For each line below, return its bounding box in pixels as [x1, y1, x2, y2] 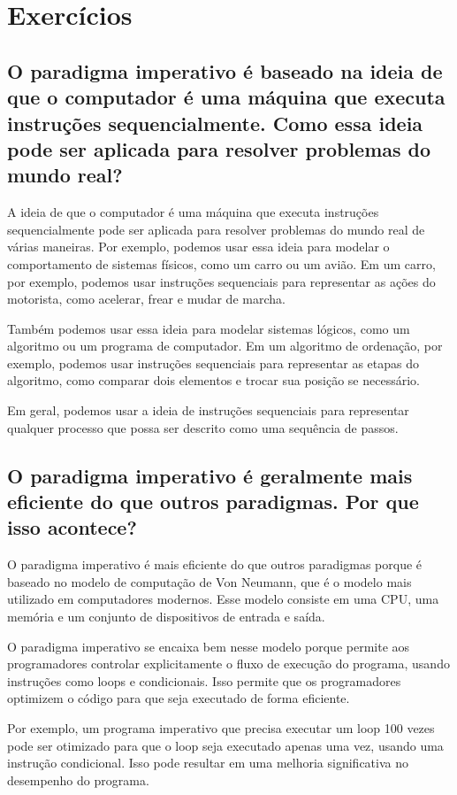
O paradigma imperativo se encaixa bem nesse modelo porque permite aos [7, 637, 410, 655]
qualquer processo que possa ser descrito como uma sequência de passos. [7, 418, 399, 436]
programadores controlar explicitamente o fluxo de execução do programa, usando [7, 654, 450, 673]
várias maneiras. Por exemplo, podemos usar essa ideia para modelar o [7, 237, 390, 256]
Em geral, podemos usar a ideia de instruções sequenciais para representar [7, 401, 409, 420]
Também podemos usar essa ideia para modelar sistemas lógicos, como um [7, 319, 410, 337]
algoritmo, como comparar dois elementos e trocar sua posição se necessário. [7, 371, 420, 390]
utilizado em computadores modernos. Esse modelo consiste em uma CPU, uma [7, 590, 439, 608]
